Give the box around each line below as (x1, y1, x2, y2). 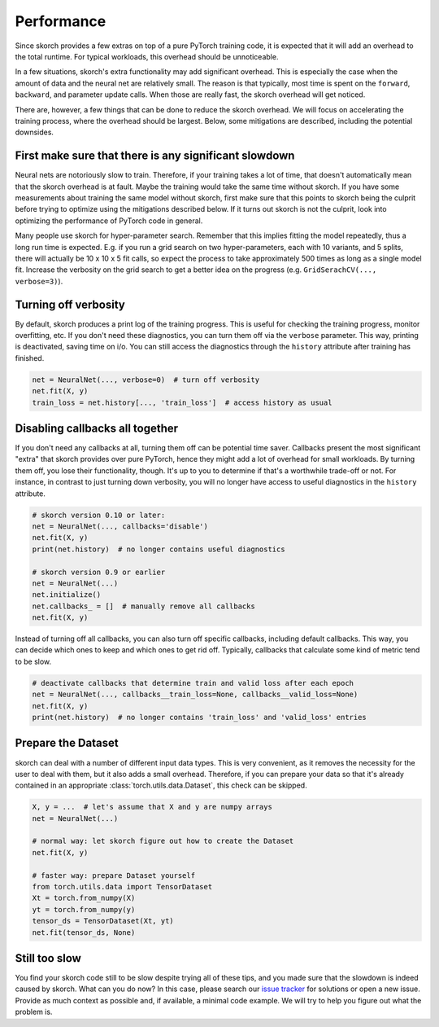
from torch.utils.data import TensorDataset (32, 882, 213, 892)
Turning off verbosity (15, 297, 125, 311)
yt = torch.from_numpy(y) (32, 905, 136, 914)
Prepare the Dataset (15, 736, 119, 750)
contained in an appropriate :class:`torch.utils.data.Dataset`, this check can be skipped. (15, 780, 308, 790)
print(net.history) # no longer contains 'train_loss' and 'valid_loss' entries (32, 713, 367, 722)
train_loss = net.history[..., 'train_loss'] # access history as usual (32, 397, 333, 407)
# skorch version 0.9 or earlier (32, 567, 166, 577)
